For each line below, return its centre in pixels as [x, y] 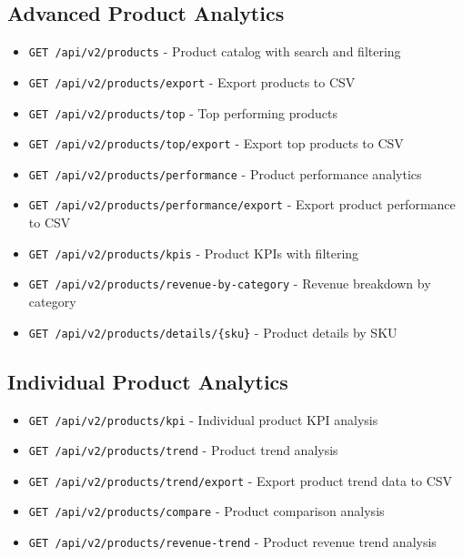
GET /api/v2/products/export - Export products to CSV [192, 81]
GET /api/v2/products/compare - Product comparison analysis [206, 511]
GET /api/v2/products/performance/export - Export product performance [242, 204]
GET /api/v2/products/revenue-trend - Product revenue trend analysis [232, 542]
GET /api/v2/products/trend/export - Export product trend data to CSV [241, 480]
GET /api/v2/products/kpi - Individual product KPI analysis [203, 419]
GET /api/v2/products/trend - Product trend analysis [183, 450]
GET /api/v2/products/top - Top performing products [183, 112]
